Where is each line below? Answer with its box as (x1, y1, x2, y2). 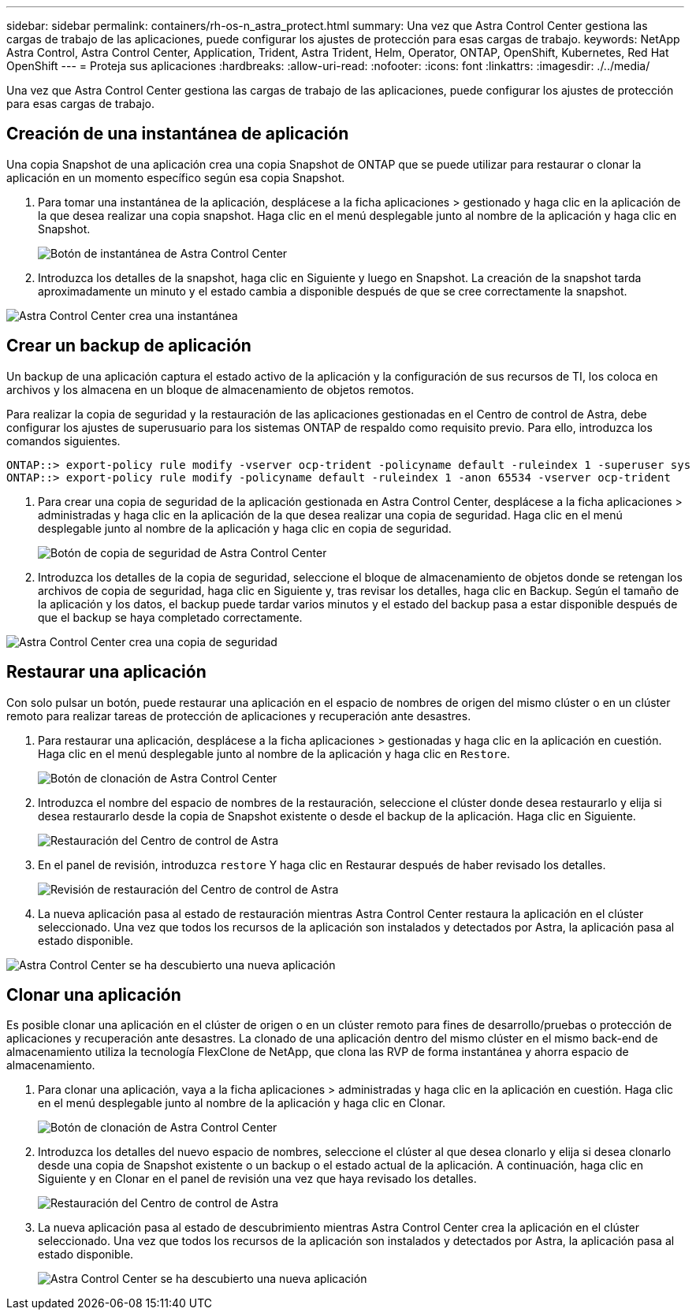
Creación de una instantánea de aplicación (6, 124, 349, 144)
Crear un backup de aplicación (6, 336, 251, 356)
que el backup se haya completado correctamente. (38, 610, 303, 624)
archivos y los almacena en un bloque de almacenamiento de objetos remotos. (6, 382, 415, 396)
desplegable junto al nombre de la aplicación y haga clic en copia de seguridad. (38, 521, 452, 535)
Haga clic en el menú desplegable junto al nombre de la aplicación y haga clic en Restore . (38, 746, 510, 760)
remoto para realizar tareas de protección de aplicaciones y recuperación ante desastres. (6, 708, 471, 723)
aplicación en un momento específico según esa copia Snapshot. (6, 170, 345, 184)
